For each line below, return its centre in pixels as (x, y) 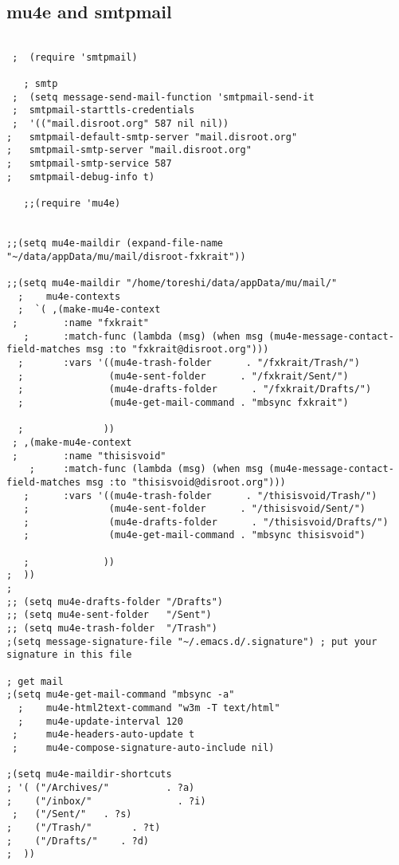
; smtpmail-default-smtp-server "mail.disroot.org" (152, 137)
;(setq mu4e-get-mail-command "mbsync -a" (121, 695)
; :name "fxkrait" (80, 322)
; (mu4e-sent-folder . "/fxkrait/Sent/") (183, 376)
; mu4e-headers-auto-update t (104, 735)
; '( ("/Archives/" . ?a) (101, 787)
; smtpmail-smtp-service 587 (89, 164)
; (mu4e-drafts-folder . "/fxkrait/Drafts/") (195, 389)
